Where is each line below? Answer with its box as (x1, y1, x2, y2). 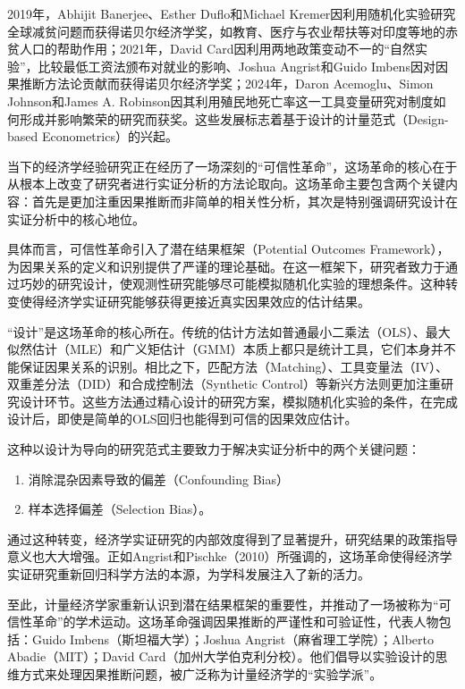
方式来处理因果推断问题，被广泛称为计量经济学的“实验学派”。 (19, 665, 383, 683)
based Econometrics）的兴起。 (7, 127, 178, 146)
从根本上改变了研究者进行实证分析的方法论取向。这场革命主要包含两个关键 (7, 174, 445, 193)
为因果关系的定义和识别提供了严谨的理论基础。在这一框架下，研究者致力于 (7, 256, 445, 275)
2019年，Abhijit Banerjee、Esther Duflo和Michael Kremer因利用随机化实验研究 (7, 4, 456, 22)
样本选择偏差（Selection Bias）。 (28, 500, 212, 518)
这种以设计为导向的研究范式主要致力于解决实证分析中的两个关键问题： (7, 440, 420, 458)
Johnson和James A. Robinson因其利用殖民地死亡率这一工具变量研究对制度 (7, 91, 434, 110)
